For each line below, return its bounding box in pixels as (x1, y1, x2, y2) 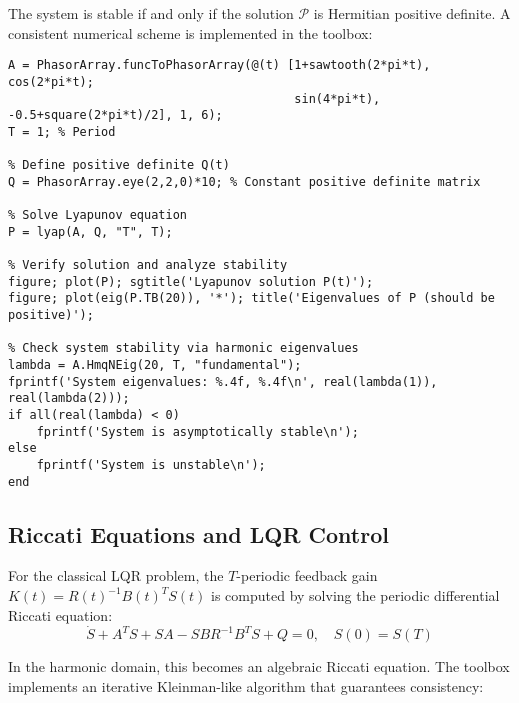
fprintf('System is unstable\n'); (36, 457, 266, 472)
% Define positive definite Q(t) (8, 158, 230, 173)
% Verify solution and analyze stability (8, 258, 288, 273)
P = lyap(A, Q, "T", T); (8, 224, 173, 239)
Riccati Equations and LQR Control (8, 518, 389, 549)
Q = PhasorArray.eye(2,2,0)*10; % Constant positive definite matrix (8, 174, 481, 189)
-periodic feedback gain (236, 565, 378, 586)
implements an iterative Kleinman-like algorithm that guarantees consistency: (8, 676, 484, 697)
